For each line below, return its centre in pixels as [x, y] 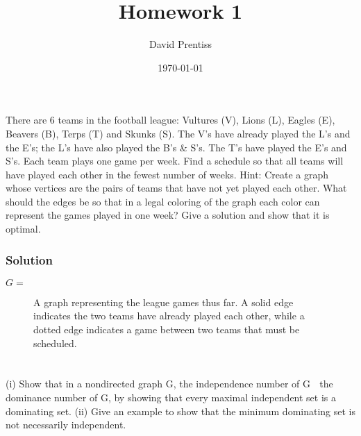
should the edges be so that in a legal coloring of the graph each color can [163, 201]
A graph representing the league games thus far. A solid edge [163, 302]
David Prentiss [180, 44]
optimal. [23, 229]
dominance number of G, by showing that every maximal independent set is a [171, 397]
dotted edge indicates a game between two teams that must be [167, 329]
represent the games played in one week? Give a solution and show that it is [168, 215]
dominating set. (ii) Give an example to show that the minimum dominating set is [180, 411]
